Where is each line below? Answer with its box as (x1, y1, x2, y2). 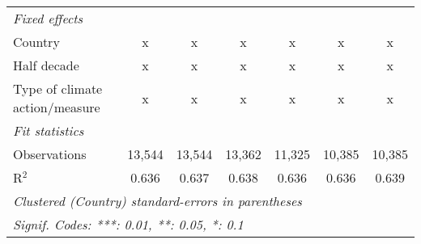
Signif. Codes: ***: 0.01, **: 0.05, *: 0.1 (13, 215, 244, 233)
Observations (13, 145, 87, 163)
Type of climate (13, 79, 103, 98)
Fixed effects (13, 9, 83, 27)
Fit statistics (13, 121, 84, 140)
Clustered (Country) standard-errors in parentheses (13, 191, 302, 210)
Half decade (13, 56, 79, 74)
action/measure (13, 98, 100, 116)
